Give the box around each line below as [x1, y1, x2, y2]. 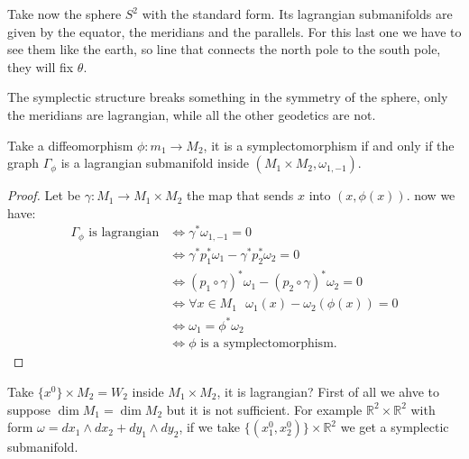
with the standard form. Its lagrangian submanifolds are [142, 5, 453, 23]
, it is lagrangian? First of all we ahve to [216, 381, 440, 400]
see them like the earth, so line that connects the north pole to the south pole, [7, 40, 441, 59]
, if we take [179, 418, 241, 436]
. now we [406, 186, 455, 205]
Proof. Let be [7, 186, 81, 205]
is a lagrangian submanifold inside [60, 153, 249, 172]
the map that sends [186, 186, 294, 205]
